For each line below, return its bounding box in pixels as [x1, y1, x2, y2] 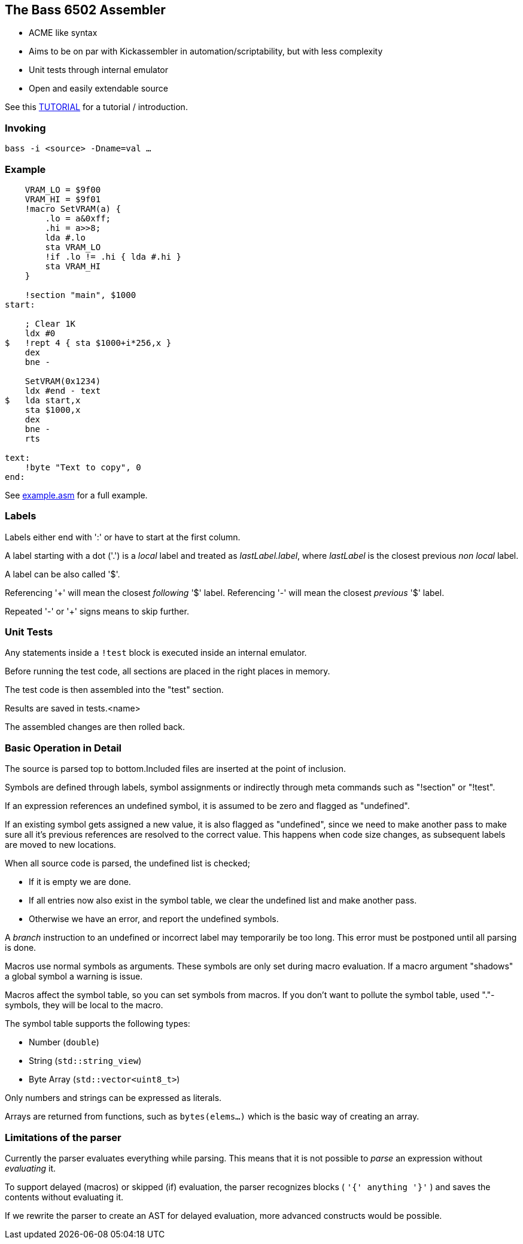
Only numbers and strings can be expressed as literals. [5, 1093, 222, 1103]
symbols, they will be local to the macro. [5, 1000, 163, 1011]
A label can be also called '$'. [5, 568, 120, 579]
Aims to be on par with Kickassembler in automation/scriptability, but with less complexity [29, 46, 383, 57]
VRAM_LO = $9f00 [25, 184, 101, 194]
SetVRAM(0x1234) [25, 376, 101, 386]
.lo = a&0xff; [45, 213, 111, 223]
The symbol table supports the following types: [5, 1018, 190, 1029]
